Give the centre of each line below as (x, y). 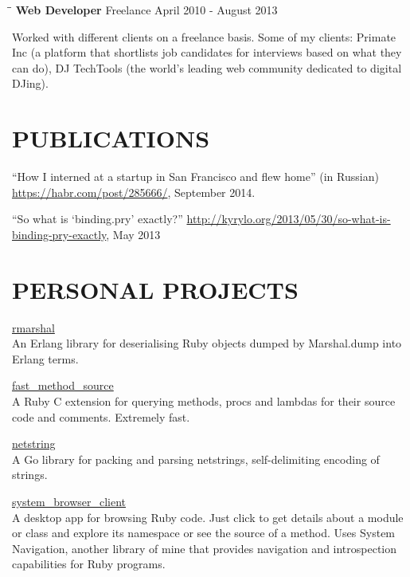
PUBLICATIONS (111, 138)
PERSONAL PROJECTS (155, 289)
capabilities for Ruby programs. (89, 564)
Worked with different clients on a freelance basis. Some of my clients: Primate (204, 36)
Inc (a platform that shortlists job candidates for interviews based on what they (207, 52)
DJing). (30, 83)
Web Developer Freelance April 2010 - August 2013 (146, 10)
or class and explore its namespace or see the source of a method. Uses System (204, 533)
